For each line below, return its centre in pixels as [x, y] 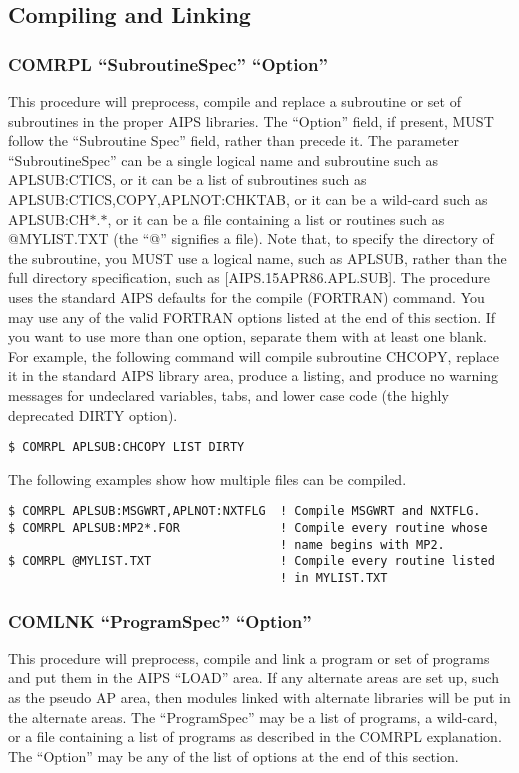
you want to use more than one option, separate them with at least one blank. [248, 336]
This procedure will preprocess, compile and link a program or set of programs [249, 657]
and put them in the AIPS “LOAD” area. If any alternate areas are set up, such [253, 677]
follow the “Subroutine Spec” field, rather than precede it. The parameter [233, 140]
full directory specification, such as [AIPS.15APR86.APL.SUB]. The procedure [249, 277]
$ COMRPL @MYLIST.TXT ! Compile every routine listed [251, 561]
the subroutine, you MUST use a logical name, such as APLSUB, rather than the [257, 257]
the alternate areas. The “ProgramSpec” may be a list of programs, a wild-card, [253, 716]
